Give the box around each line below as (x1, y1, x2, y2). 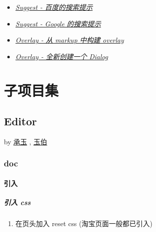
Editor (4, 114, 37, 129)
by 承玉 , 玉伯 (4, 136, 47, 146)
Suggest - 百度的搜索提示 (15, 2, 93, 12)
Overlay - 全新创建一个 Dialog (15, 51, 108, 61)
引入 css (4, 197, 31, 208)
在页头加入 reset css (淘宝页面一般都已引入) (15, 218, 153, 229)
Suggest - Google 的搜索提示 (15, 18, 101, 28)
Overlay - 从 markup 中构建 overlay (15, 35, 124, 45)
